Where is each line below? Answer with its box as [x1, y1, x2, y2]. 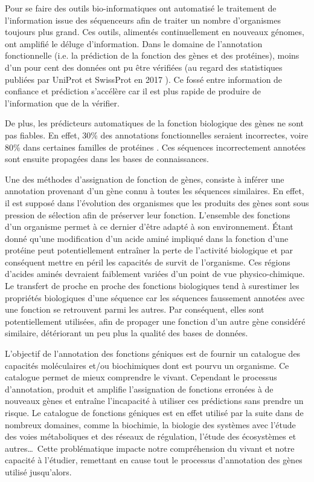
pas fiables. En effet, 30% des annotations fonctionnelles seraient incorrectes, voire [5, 128, 309, 141]
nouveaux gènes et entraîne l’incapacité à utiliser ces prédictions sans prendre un [5, 394, 304, 407]
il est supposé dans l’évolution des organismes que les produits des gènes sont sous [5, 196, 309, 209]
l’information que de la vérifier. [5, 96, 120, 109]
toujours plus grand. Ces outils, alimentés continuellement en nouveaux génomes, [5, 25, 304, 38]
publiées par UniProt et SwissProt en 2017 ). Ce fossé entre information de [5, 73, 283, 85]
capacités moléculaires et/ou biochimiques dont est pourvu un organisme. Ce [5, 359, 289, 371]
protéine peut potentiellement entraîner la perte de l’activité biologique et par [5, 244, 293, 256]
